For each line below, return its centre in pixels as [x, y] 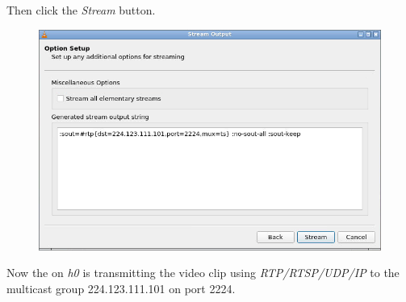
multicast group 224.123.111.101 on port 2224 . [121, 288]
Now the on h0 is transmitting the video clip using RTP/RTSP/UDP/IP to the [203, 273]
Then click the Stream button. [81, 10]
